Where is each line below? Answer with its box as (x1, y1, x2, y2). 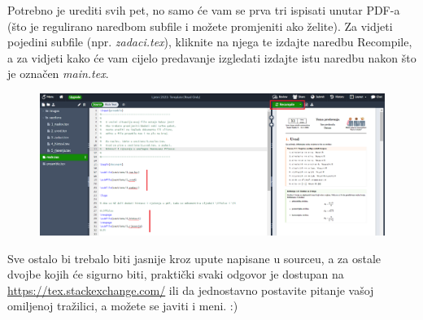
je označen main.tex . (7, 65, 109, 82)
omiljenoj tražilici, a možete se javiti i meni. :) (7, 297, 238, 314)
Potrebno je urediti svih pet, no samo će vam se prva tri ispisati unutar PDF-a (7, 2, 400, 18)
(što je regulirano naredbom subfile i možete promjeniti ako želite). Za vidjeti (7, 17, 393, 34)
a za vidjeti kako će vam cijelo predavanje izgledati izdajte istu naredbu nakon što (7, 49, 416, 66)
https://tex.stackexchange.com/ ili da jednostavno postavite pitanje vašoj (7, 281, 374, 298)
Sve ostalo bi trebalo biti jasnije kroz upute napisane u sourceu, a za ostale (7, 249, 382, 266)
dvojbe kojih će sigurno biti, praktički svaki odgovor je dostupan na (7, 266, 344, 283)
